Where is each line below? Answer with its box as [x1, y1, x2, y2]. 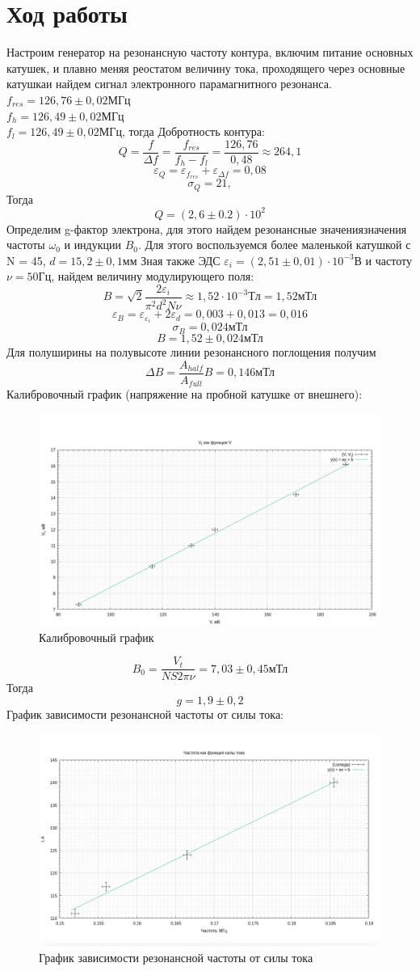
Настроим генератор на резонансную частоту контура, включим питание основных [6, 44, 414, 61]
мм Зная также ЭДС [122, 251, 220, 268]
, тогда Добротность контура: [121, 123, 265, 140]
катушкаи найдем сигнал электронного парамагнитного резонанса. [6, 75, 332, 92]
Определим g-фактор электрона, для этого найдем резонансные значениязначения [6, 220, 407, 237]
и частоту [365, 251, 412, 268]
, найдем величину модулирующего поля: [51, 268, 254, 285]
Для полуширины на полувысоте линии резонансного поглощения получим [6, 343, 376, 360]
